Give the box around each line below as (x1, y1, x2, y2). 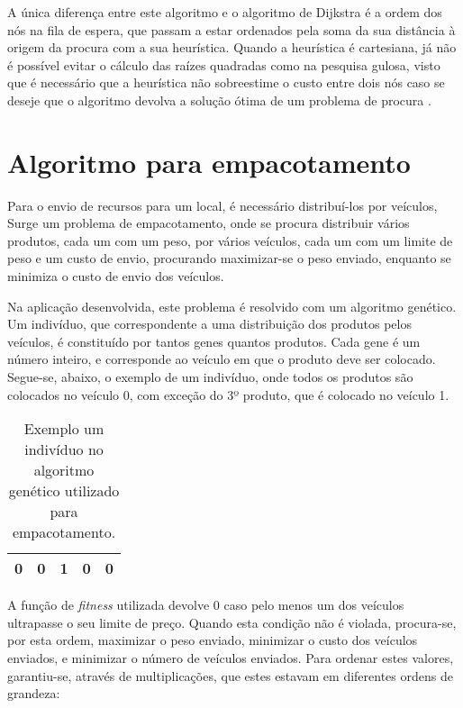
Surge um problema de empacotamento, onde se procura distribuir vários (7, 213, 410, 232)
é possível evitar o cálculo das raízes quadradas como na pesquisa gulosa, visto (7, 55, 440, 74)
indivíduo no (24, 439, 104, 460)
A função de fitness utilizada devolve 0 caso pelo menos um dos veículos (7, 595, 404, 614)
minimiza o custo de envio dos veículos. (7, 267, 224, 286)
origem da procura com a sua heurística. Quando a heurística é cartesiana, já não (7, 38, 457, 57)
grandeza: (7, 684, 60, 703)
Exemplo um (23, 418, 104, 440)
